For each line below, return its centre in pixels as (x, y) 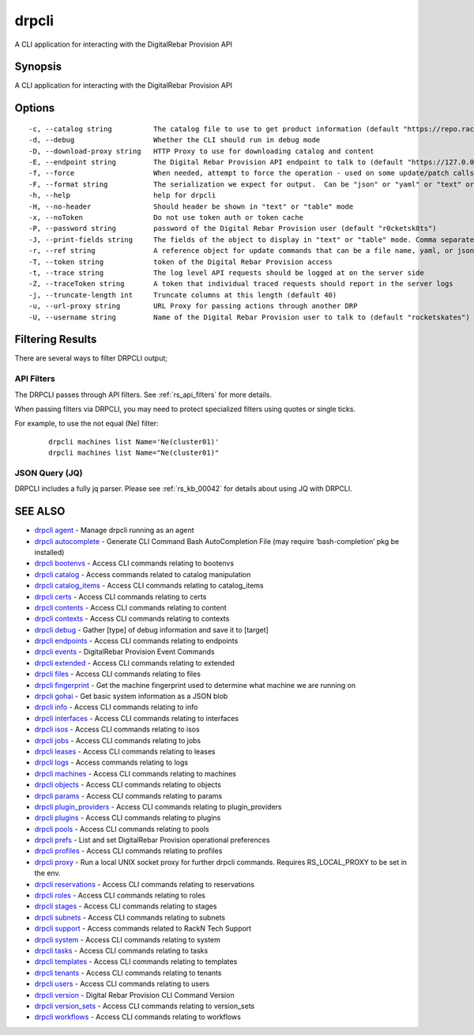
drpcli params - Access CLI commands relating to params (128, 795)
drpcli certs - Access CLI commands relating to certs (120, 596)
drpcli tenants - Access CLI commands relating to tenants (128, 973)
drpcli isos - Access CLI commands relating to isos (117, 729)
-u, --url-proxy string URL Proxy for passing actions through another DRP (193, 306)
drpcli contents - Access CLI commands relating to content (130, 607)
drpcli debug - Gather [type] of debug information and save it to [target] (151, 629)
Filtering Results (56, 340)
